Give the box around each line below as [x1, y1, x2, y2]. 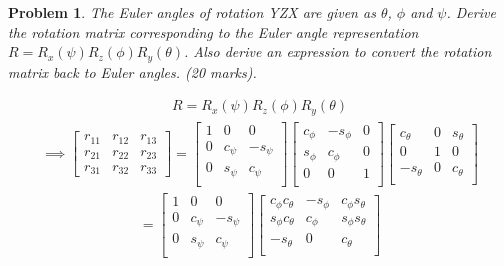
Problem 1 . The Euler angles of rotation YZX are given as [8, 2, 376, 22]
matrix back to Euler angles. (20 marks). [8, 61, 257, 82]
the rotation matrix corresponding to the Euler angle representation [8, 21, 419, 42]
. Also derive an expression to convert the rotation [184, 41, 492, 62]
